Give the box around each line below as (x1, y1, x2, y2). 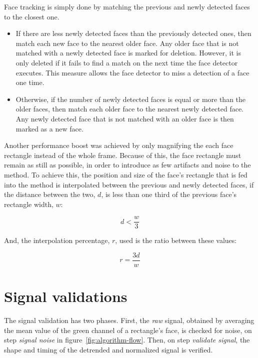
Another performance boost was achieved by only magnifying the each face (4, 140, 233, 150)
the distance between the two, (4, 189, 95, 199)
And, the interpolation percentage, (4, 235, 110, 245)
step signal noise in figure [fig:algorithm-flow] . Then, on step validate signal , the (4, 334, 250, 345)
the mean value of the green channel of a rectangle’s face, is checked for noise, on (4, 324, 252, 335)
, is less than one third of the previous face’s (101, 189, 237, 199)
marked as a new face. (15, 123, 83, 133)
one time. (15, 77, 44, 87)
